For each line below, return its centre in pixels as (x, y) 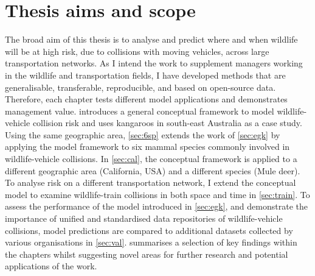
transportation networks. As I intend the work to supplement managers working (154, 63)
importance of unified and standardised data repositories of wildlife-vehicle (144, 218)
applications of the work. (51, 266)
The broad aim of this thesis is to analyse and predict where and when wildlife (151, 39)
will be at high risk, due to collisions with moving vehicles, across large (137, 51)
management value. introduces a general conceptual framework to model (140, 111)
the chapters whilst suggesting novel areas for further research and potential (147, 254)
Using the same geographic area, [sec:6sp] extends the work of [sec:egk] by (143, 134)
